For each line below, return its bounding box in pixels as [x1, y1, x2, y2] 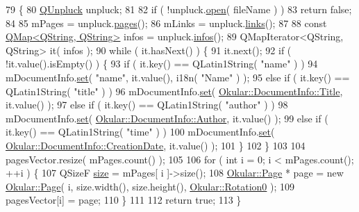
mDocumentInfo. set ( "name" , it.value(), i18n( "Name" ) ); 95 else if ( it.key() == [6, 70, 350, 84]
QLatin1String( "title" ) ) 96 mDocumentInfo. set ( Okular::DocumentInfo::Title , [6, 83, 343, 98]
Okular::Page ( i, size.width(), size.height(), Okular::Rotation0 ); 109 [6, 179, 295, 193]
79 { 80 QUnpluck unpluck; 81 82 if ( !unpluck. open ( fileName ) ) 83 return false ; [6, 2, 352, 16]
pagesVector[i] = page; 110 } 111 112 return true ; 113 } [6, 193, 242, 207]
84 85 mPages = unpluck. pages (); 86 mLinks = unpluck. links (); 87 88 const [6, 15, 327, 30]
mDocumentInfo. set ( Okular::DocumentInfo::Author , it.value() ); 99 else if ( [6, 111, 328, 125]
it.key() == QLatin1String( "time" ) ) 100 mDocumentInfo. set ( [6, 124, 275, 139]
